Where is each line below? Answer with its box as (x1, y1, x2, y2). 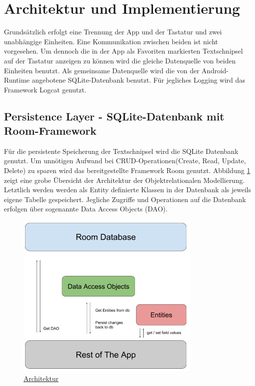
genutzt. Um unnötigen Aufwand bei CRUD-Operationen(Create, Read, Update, (4, 155, 246, 166)
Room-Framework (4, 123, 97, 138)
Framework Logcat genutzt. (4, 84, 87, 94)
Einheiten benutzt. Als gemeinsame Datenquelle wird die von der (4, 65, 200, 75)
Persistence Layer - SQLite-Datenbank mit (4, 108, 225, 123)
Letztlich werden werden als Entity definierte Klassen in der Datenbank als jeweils (4, 184, 251, 195)
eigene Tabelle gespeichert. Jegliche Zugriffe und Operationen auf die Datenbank (4, 194, 246, 204)
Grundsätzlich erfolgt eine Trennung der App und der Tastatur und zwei (4, 27, 222, 37)
